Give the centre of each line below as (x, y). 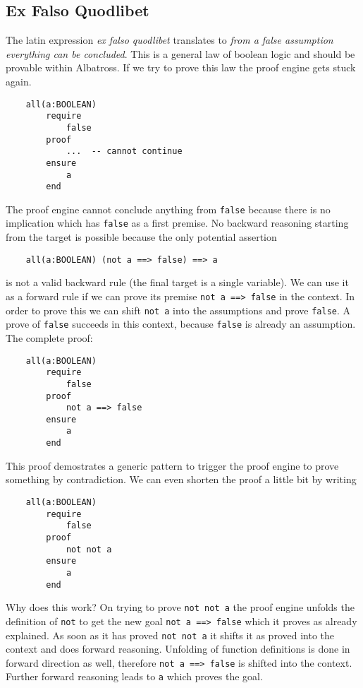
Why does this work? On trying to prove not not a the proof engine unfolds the (180, 607)
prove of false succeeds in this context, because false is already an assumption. (181, 324)
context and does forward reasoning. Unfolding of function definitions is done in (178, 649)
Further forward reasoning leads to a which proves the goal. (134, 676)
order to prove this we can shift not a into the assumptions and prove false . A (178, 310)
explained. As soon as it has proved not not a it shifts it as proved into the (170, 635)
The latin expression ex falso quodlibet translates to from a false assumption (170, 40)
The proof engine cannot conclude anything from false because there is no (168, 209)
